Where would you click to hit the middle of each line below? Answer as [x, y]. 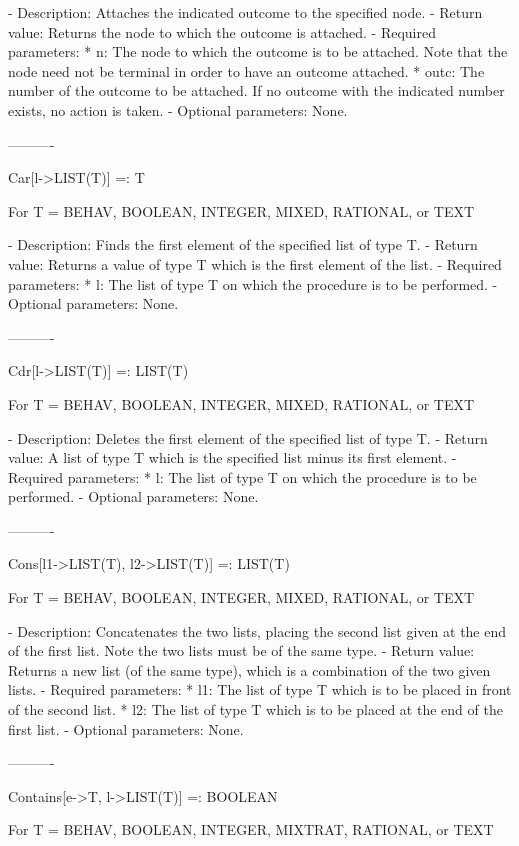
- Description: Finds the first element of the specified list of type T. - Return [243, 244]
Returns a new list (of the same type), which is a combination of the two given [249, 669]
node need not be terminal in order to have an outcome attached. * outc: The [246, 70]
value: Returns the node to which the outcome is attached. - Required [222, 31]
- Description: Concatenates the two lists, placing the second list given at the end [257, 630]
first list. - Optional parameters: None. [126, 728]
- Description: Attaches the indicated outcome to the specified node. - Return [245, 12]
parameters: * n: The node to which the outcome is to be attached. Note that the [258, 51]
